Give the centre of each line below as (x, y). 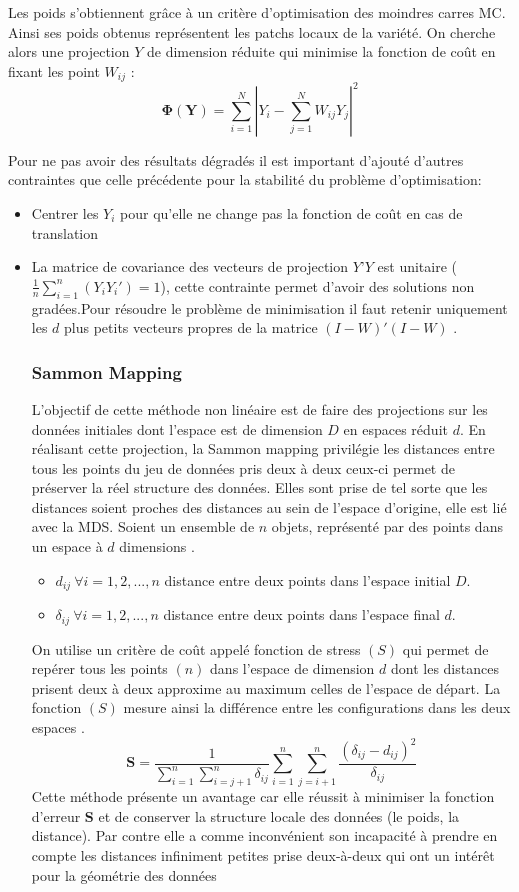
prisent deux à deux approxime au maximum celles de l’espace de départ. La (266, 687)
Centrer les (65, 212)
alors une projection (69, 51)
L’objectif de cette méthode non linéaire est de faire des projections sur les (259, 408)
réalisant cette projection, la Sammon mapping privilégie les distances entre (263, 448)
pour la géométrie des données (124, 874)
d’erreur (56, 815)
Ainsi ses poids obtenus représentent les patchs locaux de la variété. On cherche (252, 31)
